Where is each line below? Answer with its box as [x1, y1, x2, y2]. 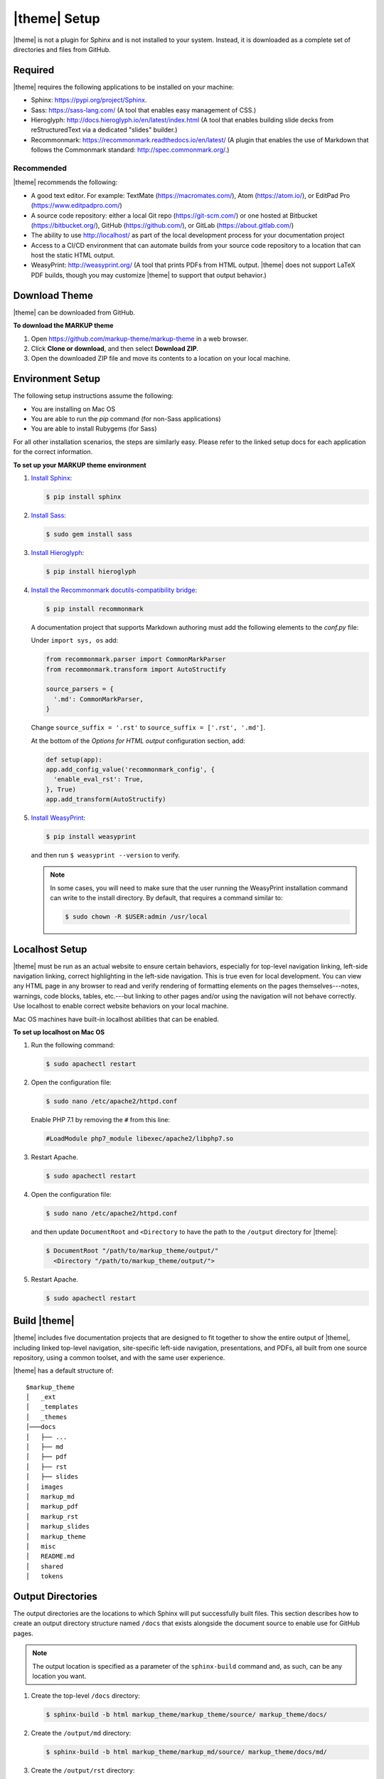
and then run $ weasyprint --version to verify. [31, 851, 181, 860]
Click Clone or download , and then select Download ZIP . [31, 344, 199, 352]
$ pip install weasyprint [46, 833, 137, 841]
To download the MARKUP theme [13, 321, 114, 330]
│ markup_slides [26, 1523, 90, 1531]
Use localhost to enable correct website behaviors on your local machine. [13, 1002, 229, 1010]
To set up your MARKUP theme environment [13, 460, 146, 469]
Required [13, 64, 55, 76]
